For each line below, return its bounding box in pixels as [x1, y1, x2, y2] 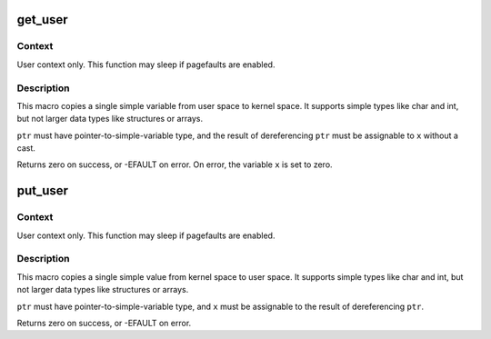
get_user [16, 12, 68, 27]
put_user [16, 183, 68, 199]
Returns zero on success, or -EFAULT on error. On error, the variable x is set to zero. [16, 159, 333, 170]
